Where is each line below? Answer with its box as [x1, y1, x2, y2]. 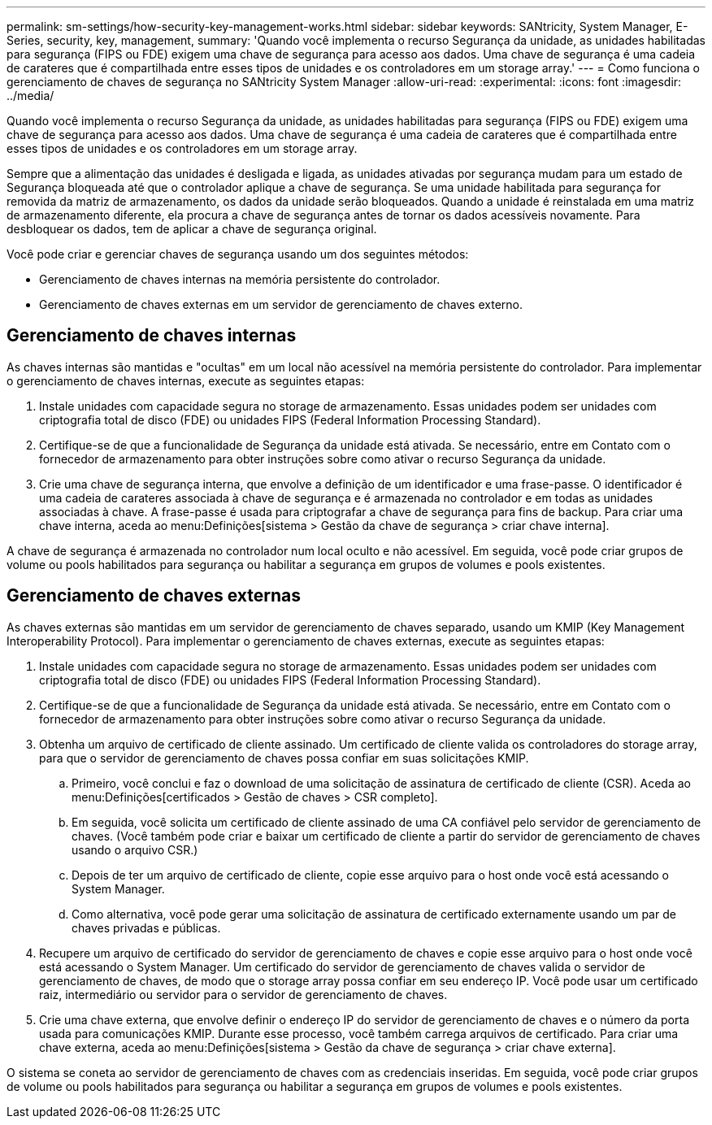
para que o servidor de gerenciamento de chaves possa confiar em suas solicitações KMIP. [39, 750, 529, 765]
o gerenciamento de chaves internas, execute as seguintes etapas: [7, 373, 365, 388]
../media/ [7, 89, 54, 102]
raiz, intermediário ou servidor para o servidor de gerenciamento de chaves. [39, 987, 448, 1001]
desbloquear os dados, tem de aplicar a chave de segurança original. [7, 222, 377, 236]
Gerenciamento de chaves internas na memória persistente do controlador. [39, 272, 441, 286]
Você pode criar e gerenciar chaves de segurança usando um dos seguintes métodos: [7, 247, 469, 261]
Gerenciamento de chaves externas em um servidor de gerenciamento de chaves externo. [39, 298, 523, 311]
